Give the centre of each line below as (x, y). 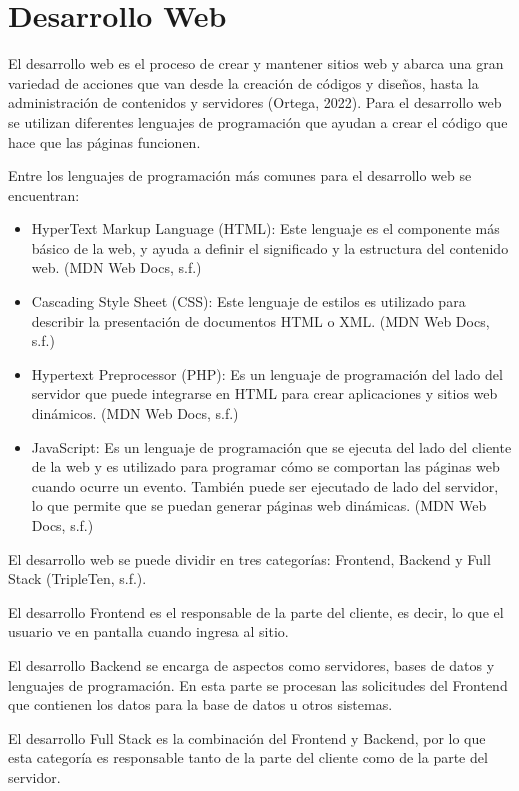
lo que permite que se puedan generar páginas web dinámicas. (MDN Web (259, 505)
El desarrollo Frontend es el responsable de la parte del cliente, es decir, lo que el (256, 611)
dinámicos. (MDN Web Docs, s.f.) (135, 413)
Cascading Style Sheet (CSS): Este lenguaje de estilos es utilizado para (248, 301)
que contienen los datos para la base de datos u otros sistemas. (200, 704)
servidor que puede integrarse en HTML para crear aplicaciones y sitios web (264, 393)
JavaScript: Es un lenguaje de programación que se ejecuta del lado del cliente (271, 446)
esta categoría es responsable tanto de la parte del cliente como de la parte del (248, 757)
